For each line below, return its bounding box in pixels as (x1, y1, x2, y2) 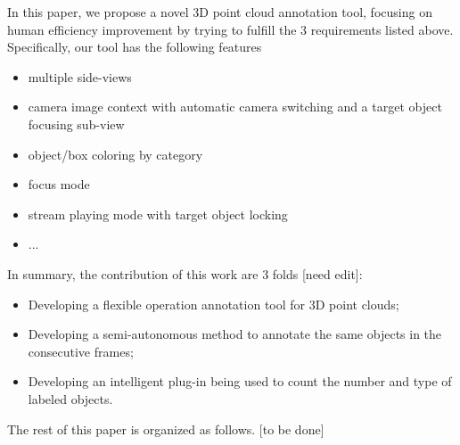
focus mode (28, 175, 90, 194)
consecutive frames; (28, 342, 134, 360)
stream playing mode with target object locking (28, 204, 288, 223)
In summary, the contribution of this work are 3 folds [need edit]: (7, 264, 363, 283)
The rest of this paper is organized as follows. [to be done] (7, 419, 324, 438)
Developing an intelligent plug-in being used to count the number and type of (28, 372, 452, 391)
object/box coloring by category (28, 144, 203, 163)
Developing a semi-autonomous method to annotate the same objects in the (28, 325, 442, 343)
